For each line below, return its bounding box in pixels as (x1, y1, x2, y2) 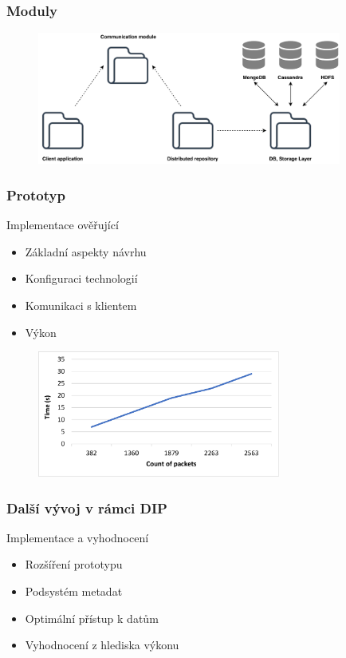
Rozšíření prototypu (25, 556, 123, 573)
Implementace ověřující (6, 216, 119, 233)
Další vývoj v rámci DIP (6, 497, 167, 517)
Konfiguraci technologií (25, 270, 138, 287)
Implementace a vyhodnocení (6, 529, 149, 545)
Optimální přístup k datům (25, 609, 159, 626)
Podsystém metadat (25, 583, 123, 600)
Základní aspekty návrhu (25, 243, 147, 260)
